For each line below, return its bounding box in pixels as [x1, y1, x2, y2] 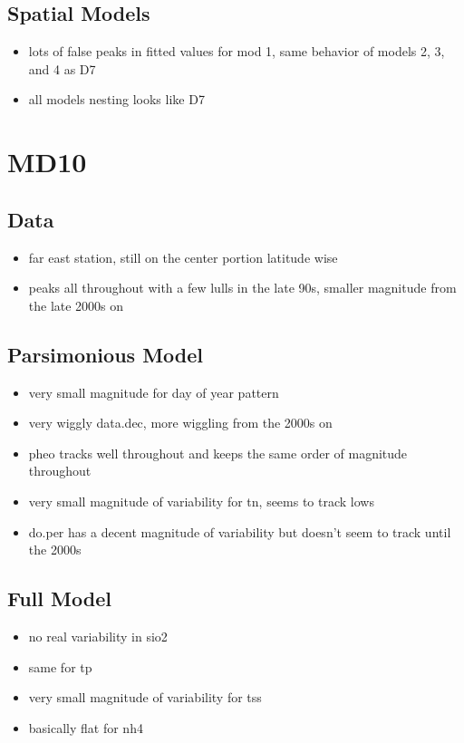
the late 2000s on [28, 295, 124, 314]
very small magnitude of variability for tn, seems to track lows [28, 491, 374, 510]
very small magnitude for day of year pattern [28, 382, 279, 401]
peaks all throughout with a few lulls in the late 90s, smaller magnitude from [28, 278, 457, 297]
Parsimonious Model [7, 340, 204, 368]
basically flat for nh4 [28, 718, 143, 737]
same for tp [28, 657, 92, 676]
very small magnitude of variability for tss [28, 688, 262, 707]
